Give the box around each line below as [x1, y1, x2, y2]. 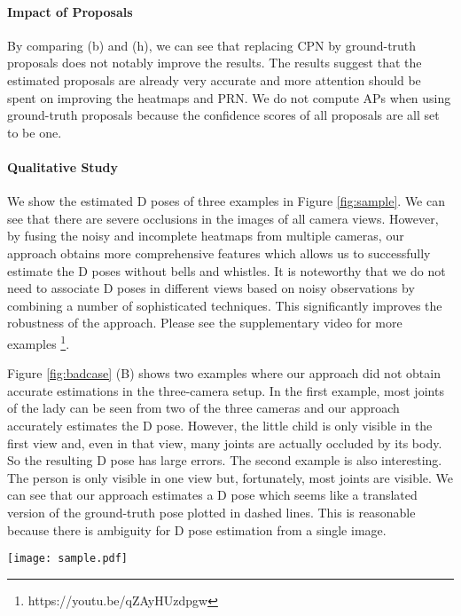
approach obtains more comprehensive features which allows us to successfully [7, 243, 431, 262]
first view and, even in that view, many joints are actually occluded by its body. [7, 433, 442, 452]
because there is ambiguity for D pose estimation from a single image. [7, 520, 387, 539]
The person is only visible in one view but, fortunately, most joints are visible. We [7, 468, 454, 486]
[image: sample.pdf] [7, 552, 129, 565]
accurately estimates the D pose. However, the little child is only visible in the [7, 415, 433, 434]
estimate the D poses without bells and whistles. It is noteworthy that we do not [7, 261, 446, 280]
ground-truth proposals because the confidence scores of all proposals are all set [7, 106, 440, 124]
